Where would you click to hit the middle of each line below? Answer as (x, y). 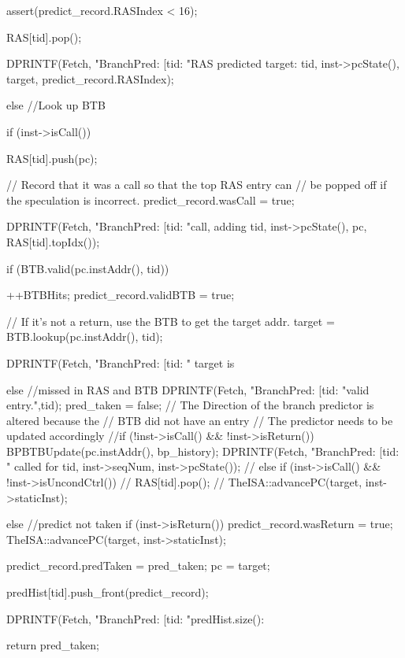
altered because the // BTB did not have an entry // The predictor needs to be (200, 420)
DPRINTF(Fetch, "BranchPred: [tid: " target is (121, 362)
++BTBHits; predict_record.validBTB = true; (121, 295)
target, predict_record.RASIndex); (90, 78)
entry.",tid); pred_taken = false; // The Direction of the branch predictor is (190, 405)
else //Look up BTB (56, 105)
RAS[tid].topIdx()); (53, 241)
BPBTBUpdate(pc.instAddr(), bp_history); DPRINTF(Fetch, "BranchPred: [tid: (203, 451)
